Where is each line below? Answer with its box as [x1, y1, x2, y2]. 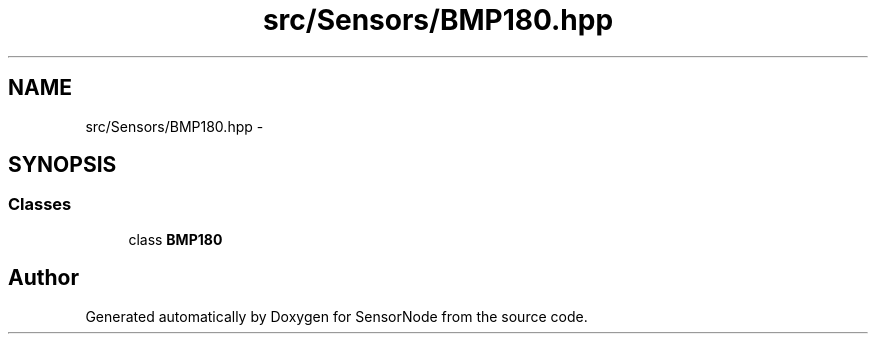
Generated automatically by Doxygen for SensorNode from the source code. [85, 307, 588, 325]
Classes [8, 194, 72, 215]
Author [8, 265, 79, 291]
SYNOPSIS [8, 152, 117, 178]
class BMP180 [128, 230, 223, 248]
